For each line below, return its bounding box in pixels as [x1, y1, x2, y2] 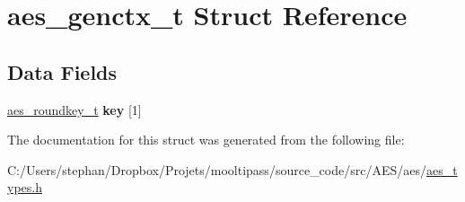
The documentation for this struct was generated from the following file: [7, 130, 405, 149]
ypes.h [7, 178, 42, 197]
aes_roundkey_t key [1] [7, 100, 142, 119]
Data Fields [7, 57, 118, 85]
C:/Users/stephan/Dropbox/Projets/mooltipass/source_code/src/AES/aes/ [7, 160, 426, 179]
